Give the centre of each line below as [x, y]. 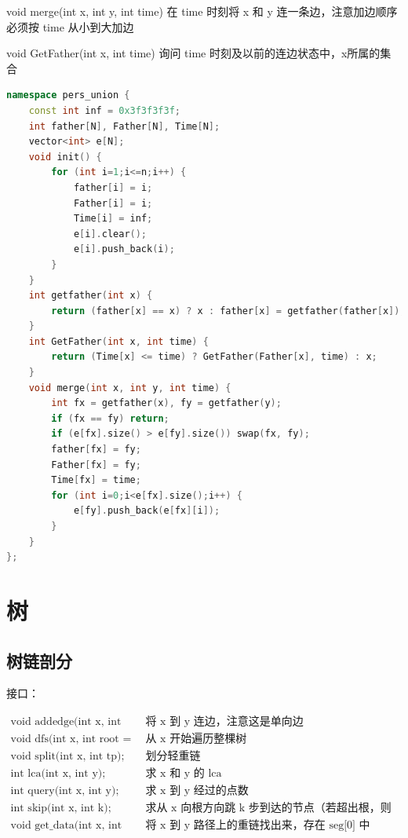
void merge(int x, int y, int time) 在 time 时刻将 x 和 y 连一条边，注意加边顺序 [202, 11]
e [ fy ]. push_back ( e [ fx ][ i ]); [147, 511]
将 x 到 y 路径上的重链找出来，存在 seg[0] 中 [258, 826]
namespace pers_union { [68, 95]
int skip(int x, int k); [61, 809]
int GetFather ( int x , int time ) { [118, 341]
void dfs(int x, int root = [71, 739]
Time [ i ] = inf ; [113, 219]
